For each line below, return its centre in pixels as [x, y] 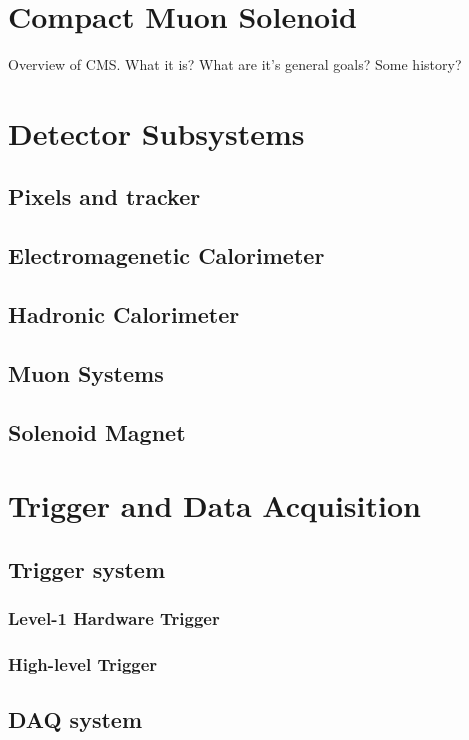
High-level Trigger [83, 663]
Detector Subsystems [156, 132]
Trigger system [87, 568]
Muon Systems [86, 372]
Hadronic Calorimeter [124, 314]
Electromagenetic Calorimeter [166, 255]
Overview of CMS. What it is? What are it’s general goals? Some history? [235, 64]
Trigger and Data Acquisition [214, 505]
